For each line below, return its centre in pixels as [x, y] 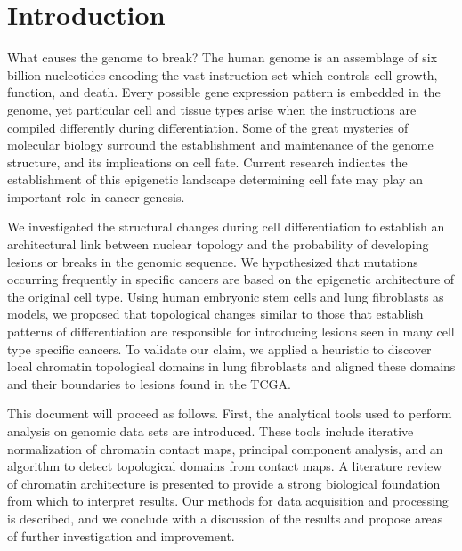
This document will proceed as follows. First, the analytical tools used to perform [230, 413]
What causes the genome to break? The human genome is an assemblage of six [223, 57]
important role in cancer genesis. [96, 196]
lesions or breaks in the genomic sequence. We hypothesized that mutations [213, 261]
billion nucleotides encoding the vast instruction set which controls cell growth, [223, 74]
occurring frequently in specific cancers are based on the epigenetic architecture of [231, 279]
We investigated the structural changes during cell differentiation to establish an [226, 227]
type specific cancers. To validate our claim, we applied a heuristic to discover [219, 348]
